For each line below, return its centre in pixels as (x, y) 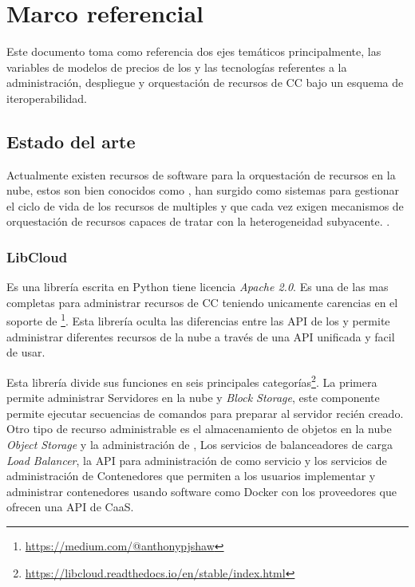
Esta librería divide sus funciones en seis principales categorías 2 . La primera (192, 380)
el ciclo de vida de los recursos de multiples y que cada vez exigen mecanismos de (205, 205)
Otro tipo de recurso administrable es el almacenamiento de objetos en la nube (199, 429)
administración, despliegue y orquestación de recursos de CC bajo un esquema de (205, 83)
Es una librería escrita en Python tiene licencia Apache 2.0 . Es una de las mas (198, 287)
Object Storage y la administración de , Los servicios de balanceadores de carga (200, 444)
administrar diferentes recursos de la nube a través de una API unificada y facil (201, 336)
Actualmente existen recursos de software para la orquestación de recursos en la (201, 174)
